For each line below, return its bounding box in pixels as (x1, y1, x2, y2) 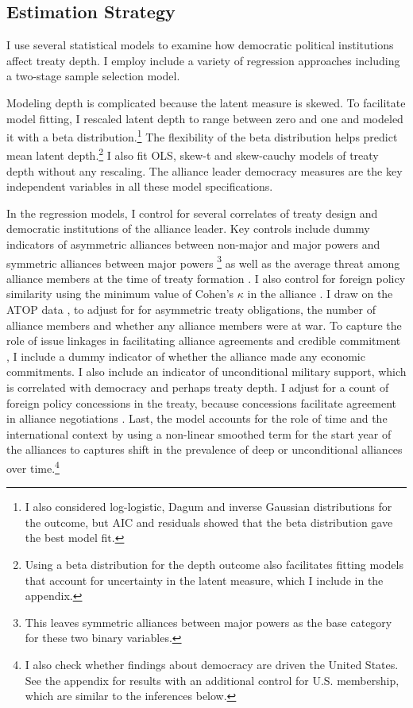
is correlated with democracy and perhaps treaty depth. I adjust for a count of (6, 379, 389, 396)
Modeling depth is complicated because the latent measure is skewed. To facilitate (6, 94, 406, 110)
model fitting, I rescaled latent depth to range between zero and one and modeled (6, 110, 403, 126)
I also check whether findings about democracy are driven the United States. (25, 656, 399, 673)
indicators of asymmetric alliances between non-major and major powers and (6, 236, 380, 253)
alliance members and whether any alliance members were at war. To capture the (6, 316, 402, 333)
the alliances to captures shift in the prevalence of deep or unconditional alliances (6, 441, 403, 458)
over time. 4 (6, 458, 60, 476)
